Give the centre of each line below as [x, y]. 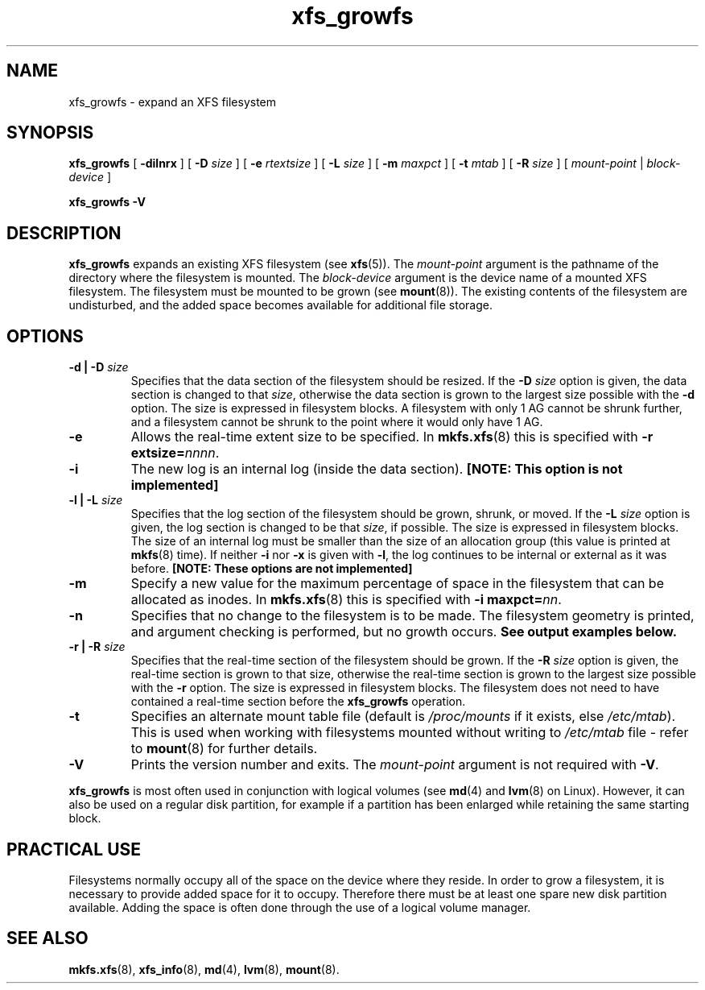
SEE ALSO [47, 938]
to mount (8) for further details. [224, 749]
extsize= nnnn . [175, 453]
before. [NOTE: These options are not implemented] [272, 569]
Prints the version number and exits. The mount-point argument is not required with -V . [395, 765]
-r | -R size [97, 647]
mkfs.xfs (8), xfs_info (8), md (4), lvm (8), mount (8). [204, 969]
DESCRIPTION [64, 233]
